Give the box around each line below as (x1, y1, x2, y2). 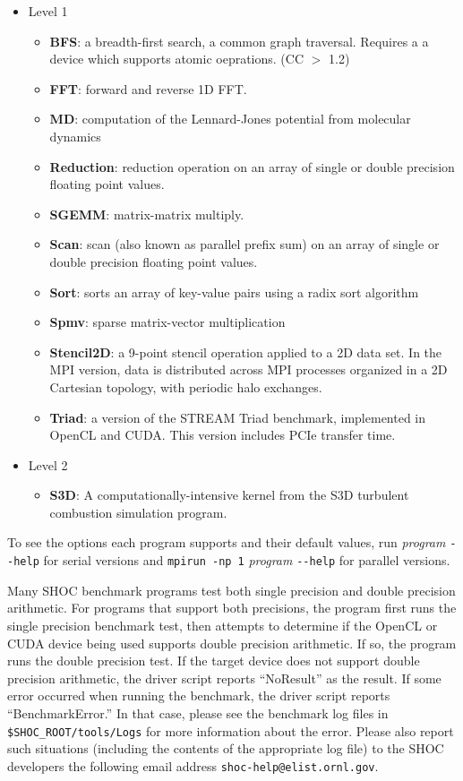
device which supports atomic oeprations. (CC (49, 49, 304, 68)
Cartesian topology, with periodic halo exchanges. (49, 377, 322, 396)
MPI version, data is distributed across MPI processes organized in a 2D (49, 360, 448, 379)
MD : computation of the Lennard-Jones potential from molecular (49, 109, 411, 128)
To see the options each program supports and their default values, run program (7, 533, 446, 552)
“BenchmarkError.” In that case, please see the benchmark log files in (7, 703, 389, 722)
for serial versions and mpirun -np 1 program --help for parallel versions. (43, 551, 450, 570)
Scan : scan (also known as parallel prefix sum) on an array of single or (49, 235, 440, 253)
